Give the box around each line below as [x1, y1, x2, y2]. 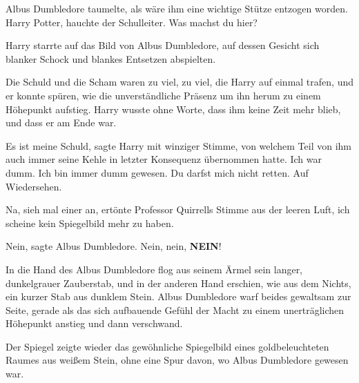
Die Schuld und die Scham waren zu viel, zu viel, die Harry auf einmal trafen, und [6, 75, 353, 89]
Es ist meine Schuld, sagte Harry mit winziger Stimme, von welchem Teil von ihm [6, 138, 351, 153]
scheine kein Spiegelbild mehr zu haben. [6, 215, 174, 230]
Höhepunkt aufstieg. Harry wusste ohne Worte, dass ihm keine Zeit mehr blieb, [6, 101, 341, 116]
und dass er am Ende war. [6, 115, 117, 130]
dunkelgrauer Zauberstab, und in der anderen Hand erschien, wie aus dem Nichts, [6, 275, 351, 290]
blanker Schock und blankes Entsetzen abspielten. [6, 51, 216, 66]
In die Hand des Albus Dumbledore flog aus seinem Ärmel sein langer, [6, 262, 303, 276]
